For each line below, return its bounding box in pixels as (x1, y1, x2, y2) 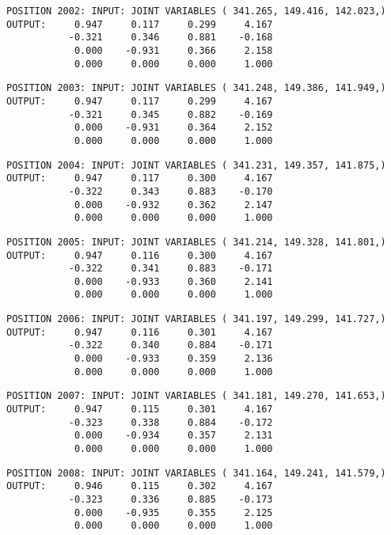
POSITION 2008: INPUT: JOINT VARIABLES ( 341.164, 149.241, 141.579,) (6, 467, 386, 479)
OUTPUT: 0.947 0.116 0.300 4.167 (6, 249, 273, 261)
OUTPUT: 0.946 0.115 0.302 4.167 (6, 480, 273, 492)
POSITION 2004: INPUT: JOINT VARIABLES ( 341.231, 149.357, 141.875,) (6, 159, 386, 171)
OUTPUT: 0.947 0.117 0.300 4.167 (6, 173, 273, 184)
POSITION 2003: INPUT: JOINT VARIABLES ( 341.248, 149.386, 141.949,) (6, 82, 386, 94)
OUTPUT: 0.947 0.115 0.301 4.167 (6, 404, 273, 415)
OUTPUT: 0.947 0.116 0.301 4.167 (6, 326, 273, 338)
